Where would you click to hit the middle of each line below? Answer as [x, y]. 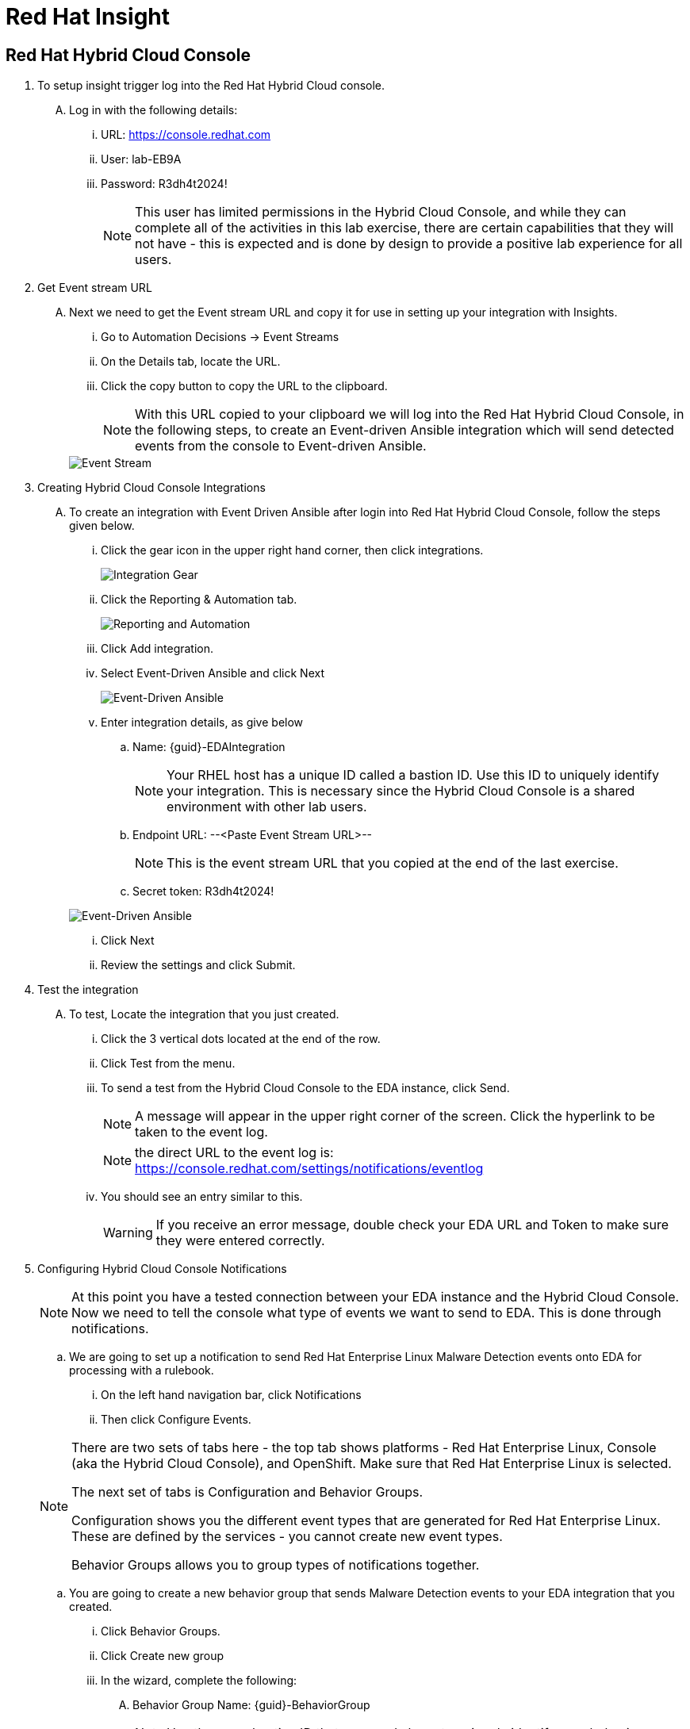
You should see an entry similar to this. [202, 1197]
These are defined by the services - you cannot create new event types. [287, 1537]
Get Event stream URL [95, 288]
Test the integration [88, 990]
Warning [128, 1233]
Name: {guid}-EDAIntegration [209, 747]
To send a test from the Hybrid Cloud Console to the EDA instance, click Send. [305, 1088]
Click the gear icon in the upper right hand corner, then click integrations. [292, 550]
